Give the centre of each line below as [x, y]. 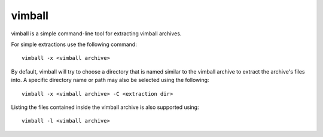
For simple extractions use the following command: [74, 44]
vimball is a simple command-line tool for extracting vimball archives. [96, 34]
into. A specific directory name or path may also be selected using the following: [110, 80]
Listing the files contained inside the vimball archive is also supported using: [105, 107]
